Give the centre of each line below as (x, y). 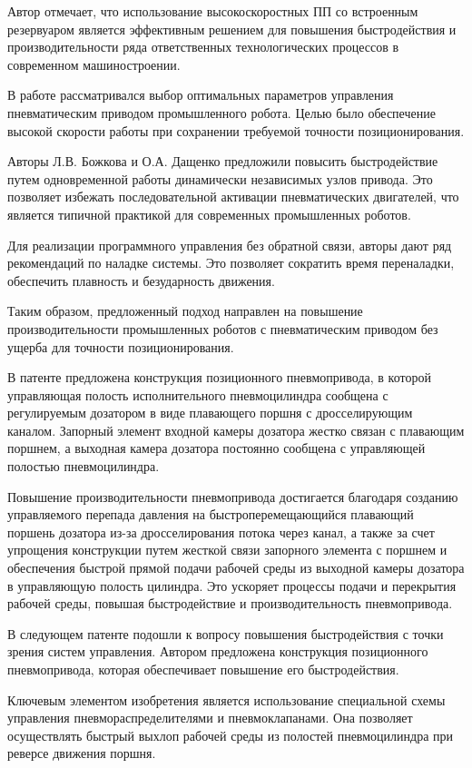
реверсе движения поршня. (82, 753)
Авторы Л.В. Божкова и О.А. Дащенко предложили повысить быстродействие (223, 161)
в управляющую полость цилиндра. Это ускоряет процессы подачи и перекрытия (232, 585)
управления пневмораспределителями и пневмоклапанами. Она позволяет (210, 718)
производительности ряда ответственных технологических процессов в (203, 47)
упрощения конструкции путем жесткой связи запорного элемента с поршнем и (227, 550)
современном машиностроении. (94, 64)
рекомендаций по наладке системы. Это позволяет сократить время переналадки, (231, 263)
